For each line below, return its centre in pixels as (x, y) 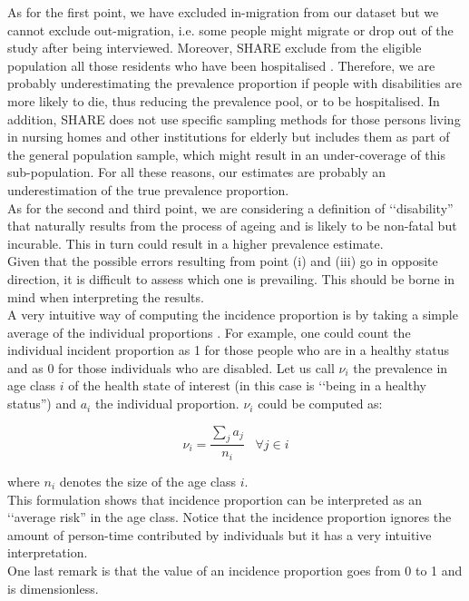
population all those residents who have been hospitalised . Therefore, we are (221, 65)
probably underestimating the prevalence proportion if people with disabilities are (235, 83)
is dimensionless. (53, 588)
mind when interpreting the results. (106, 296)
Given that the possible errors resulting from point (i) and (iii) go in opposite (223, 261)
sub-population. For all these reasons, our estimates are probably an (196, 172)
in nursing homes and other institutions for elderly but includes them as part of (229, 137)
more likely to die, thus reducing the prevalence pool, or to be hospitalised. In (224, 100)
